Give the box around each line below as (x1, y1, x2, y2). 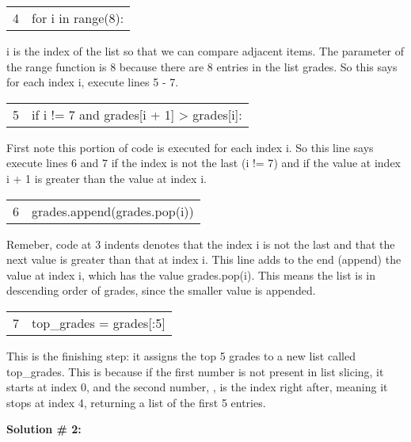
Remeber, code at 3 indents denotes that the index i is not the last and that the (6, 235, 395, 252)
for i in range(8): (32, 9, 124, 27)
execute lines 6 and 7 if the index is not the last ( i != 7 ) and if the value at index (6, 154, 401, 171)
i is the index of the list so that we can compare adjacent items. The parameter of (6, 43, 405, 59)
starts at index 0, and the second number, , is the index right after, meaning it (6, 379, 388, 395)
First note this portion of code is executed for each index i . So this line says (6, 139, 374, 155)
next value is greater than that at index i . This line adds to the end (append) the (6, 251, 401, 268)
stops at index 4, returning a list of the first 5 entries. (6, 394, 266, 410)
